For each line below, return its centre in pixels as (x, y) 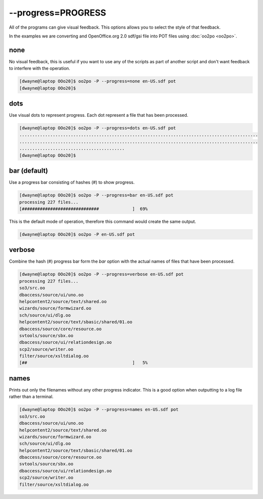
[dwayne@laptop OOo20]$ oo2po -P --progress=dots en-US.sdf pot (98, 128)
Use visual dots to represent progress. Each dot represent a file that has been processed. (99, 115)
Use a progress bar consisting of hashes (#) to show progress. (72, 182)
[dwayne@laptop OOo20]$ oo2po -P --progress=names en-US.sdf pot (99, 410)
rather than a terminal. (31, 397)
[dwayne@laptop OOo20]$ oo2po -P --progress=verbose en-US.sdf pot (102, 274)
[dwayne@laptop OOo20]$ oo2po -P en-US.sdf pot (77, 234)
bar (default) (28, 171)
